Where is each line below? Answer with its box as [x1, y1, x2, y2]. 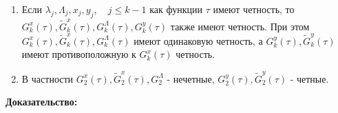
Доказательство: [6, 94, 78, 109]
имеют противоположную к [21, 47, 136, 61]
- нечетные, [167, 71, 215, 85]
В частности [21, 71, 74, 85]
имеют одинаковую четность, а [134, 33, 263, 48]
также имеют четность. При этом [170, 19, 310, 33]
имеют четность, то [213, 2, 295, 16]
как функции [149, 2, 203, 16]
